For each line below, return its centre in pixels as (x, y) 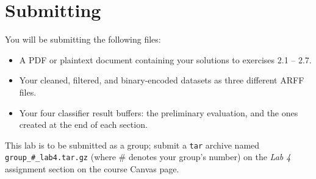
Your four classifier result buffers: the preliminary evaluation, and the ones (159, 112)
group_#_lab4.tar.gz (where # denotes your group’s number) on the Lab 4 (148, 157)
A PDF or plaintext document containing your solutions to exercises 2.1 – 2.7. (165, 59)
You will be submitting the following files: (83, 39)
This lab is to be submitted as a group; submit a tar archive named (132, 145)
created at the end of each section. (83, 125)
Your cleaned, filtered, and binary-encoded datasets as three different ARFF (162, 80)
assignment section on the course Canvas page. (92, 169)
